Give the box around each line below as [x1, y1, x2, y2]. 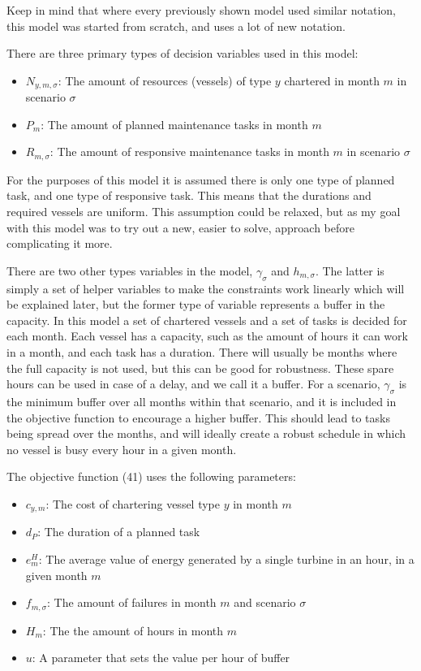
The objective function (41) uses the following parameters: [6, 468, 296, 485]
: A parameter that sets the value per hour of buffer [32, 649, 290, 666]
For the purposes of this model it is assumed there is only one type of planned [6, 171, 395, 188]
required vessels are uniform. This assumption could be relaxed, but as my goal [6, 203, 401, 220]
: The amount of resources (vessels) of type [58, 71, 272, 89]
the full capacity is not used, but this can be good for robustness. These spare [6, 359, 394, 376]
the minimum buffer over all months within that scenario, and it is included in [6, 393, 397, 409]
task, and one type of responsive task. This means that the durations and [6, 187, 372, 204]
